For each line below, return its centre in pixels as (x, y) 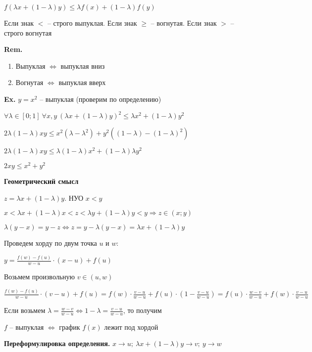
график (70, 327)
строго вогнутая (28, 32)
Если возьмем (25, 310)
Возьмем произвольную (40, 277)
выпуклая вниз (83, 66)
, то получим (142, 310)
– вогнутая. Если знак (184, 23)
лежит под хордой (131, 327)
